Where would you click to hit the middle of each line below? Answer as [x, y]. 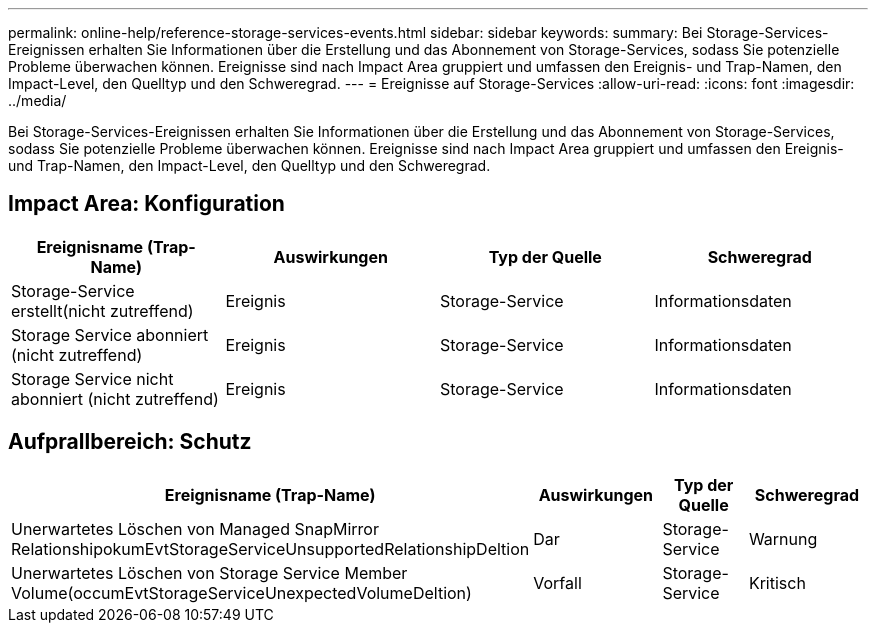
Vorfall [557, 582]
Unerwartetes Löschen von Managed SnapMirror [195, 528]
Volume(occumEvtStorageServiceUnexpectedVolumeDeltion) [241, 592]
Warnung [783, 538]
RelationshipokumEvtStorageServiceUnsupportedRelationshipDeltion [270, 548]
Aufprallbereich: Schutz [130, 442]
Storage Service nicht [92, 378]
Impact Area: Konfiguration [146, 204]
